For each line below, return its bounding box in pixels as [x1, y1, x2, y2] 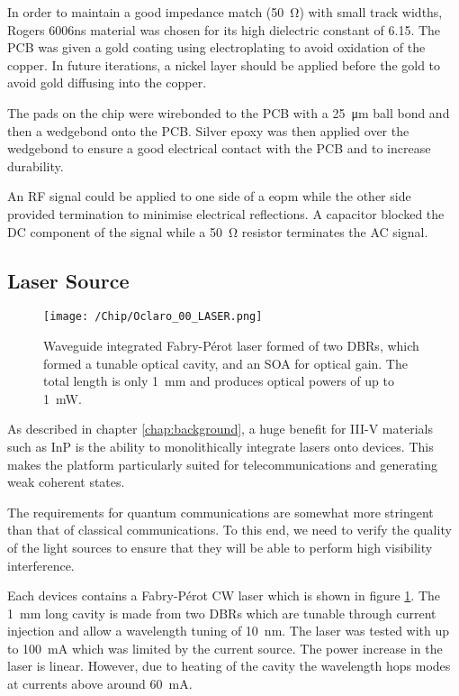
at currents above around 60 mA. [7, 674, 193, 693]
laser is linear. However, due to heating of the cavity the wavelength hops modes [7, 656, 451, 675]
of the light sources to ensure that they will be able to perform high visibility [7, 537, 433, 556]
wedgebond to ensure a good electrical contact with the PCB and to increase [7, 139, 431, 158]
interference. [7, 555, 75, 574]
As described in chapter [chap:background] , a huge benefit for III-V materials [7, 419, 433, 438]
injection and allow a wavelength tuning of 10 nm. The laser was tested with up [7, 621, 450, 640]
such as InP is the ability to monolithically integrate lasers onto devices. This [7, 436, 434, 455]
